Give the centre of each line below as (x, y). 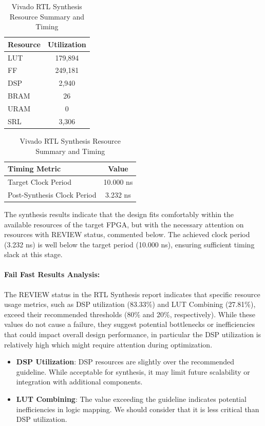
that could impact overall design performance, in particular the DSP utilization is (133, 334)
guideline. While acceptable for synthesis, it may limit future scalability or (133, 371)
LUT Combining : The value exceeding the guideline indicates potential (131, 399)
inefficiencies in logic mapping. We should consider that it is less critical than (138, 409)
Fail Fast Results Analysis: (52, 274)
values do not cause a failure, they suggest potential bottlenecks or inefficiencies (130, 324)
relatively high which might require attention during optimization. (108, 344)
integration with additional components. (79, 382)
